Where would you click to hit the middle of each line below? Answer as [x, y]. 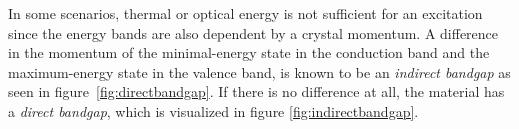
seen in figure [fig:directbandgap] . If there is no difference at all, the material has [256, 91]
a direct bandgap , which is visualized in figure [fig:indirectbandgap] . [213, 110]
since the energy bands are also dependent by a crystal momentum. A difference [253, 32]
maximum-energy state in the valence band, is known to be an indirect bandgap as [259, 71]
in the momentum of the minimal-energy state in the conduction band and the [249, 52]
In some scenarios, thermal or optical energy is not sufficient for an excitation [245, 13]
